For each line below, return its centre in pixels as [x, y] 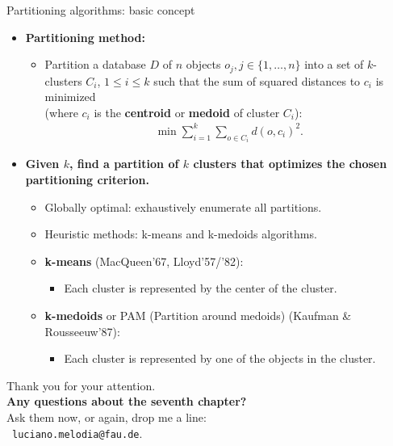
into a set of [334, 64]
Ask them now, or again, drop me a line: [107, 417]
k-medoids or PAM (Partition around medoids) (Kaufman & [198, 315]
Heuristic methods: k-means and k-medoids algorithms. [181, 234]
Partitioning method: [85, 37]
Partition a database [95, 64]
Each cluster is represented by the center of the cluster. [201, 288]
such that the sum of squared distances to [257, 80]
